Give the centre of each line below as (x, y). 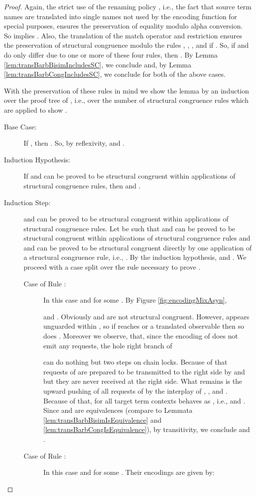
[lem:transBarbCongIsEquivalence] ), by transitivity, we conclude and (147, 429)
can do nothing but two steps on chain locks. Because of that (135, 362)
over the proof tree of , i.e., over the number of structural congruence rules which (126, 100)
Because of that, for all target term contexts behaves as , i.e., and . (144, 400)
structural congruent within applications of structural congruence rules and (137, 238)
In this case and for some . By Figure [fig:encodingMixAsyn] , (135, 300)
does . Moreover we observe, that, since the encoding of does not (141, 336)
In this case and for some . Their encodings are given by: (129, 472)
